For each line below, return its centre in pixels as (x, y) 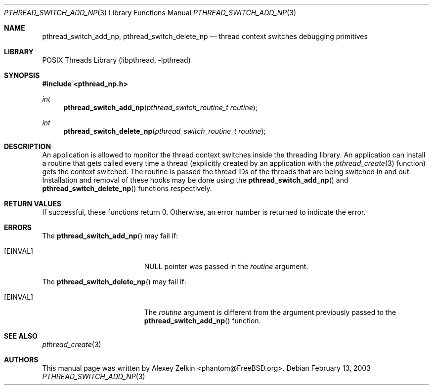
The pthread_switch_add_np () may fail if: (110, 236)
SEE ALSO (21, 336)
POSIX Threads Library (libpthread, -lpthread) (116, 60)
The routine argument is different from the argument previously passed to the (270, 312)
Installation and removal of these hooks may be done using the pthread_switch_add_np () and (195, 180)
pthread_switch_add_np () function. (202, 321)
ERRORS (18, 227)
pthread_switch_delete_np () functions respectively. (127, 188)
